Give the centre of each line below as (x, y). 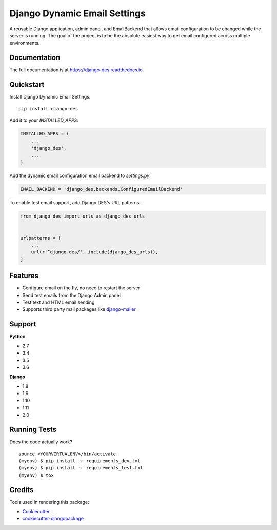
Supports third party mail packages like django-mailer (79, 309)
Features (24, 276)
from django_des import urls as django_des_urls (83, 216)
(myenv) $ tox (36, 475)
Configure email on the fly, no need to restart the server (81, 288)
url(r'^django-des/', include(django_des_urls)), (95, 252)
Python (17, 337)
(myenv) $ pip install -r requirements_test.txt (81, 468)
